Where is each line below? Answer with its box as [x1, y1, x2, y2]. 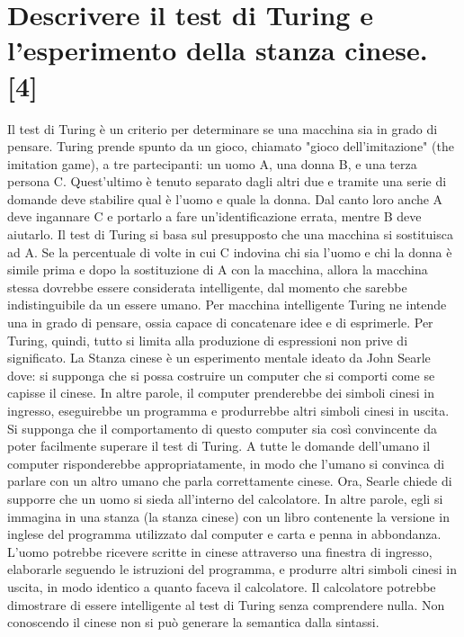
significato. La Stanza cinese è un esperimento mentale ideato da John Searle [7, 348, 431, 367]
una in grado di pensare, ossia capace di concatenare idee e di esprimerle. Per [7, 313, 433, 332]
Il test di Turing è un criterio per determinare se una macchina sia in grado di [7, 119, 438, 138]
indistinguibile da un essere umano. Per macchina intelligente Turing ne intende [7, 295, 447, 314]
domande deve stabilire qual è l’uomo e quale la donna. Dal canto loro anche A [7, 189, 443, 208]
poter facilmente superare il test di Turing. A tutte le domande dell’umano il [7, 436, 431, 455]
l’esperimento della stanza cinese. [7, 31, 428, 68]
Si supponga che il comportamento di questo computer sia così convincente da [7, 418, 437, 437]
